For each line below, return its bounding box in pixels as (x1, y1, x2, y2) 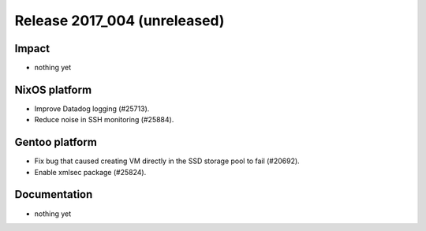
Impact (14, 42, 50, 55)
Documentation (14, 188, 93, 201)
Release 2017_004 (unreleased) (14, 12, 225, 29)
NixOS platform (14, 83, 92, 96)
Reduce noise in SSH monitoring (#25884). (34, 115, 174, 125)
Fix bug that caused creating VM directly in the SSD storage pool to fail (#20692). (34, 156, 300, 166)
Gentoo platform (14, 136, 98, 149)
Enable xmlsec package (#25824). (34, 167, 147, 177)
